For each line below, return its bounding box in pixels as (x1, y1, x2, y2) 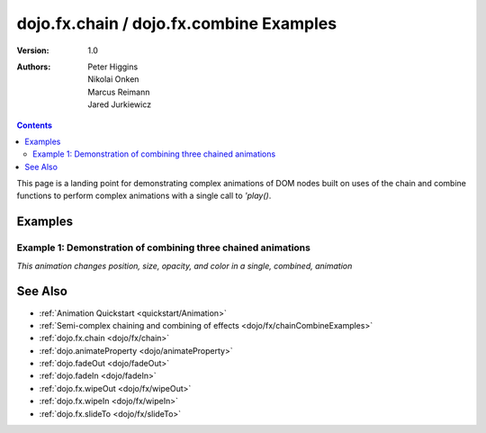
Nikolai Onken (87, 74, 139, 85)
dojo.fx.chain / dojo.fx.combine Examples (16, 14, 337, 33)
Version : (16, 45, 49, 56)
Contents (16, 120, 53, 131)
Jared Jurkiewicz (87, 99, 152, 110)
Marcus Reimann (87, 86, 150, 97)
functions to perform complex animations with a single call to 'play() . (16, 190, 272, 202)
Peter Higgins (87, 61, 139, 72)
